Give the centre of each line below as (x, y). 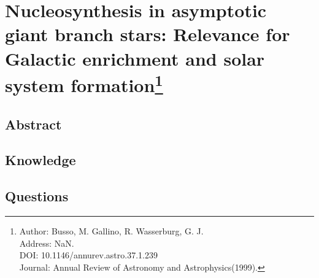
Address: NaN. (47, 243)
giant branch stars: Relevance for (148, 34)
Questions (37, 196)
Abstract (33, 124)
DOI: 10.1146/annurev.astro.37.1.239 (88, 255)
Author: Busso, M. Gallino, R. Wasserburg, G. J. (111, 231)
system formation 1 (84, 83)
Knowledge (40, 160)
